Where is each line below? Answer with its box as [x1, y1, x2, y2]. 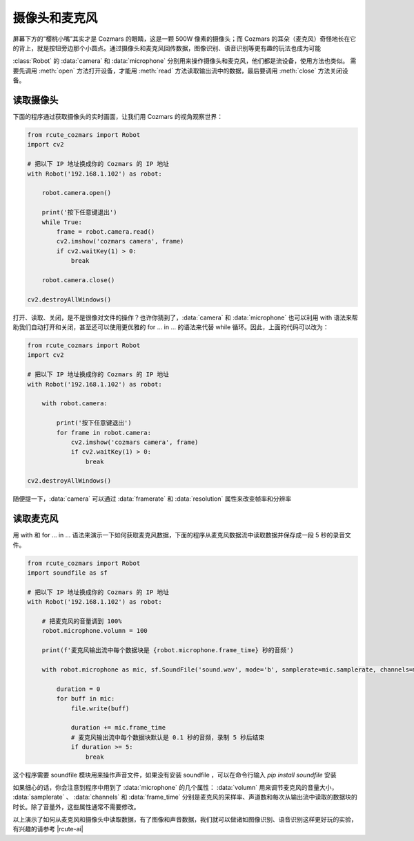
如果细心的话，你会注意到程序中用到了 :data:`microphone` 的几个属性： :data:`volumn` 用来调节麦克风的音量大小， [12, 783, 338, 791]
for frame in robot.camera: [56, 429, 152, 436]
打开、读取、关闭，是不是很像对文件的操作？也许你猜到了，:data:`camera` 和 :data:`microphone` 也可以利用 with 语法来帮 [12, 313, 358, 322]
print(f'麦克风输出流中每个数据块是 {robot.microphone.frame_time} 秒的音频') [41, 647, 294, 654]
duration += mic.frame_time [70, 723, 166, 732]
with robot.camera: [41, 400, 108, 407]
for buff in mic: [56, 695, 115, 703]
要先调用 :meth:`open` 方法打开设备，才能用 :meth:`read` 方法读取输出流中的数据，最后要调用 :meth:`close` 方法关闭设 [12, 66, 348, 75]
